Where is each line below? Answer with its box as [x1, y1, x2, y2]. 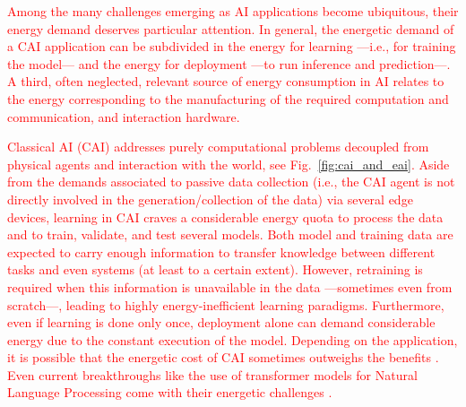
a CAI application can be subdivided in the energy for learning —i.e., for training [7, 37, 456, 56]
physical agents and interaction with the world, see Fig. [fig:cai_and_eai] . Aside [7, 154, 450, 173]
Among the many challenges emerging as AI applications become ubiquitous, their [7, 2, 459, 20]
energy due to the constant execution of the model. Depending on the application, [7, 330, 458, 349]
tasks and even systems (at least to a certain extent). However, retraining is [7, 260, 423, 279]
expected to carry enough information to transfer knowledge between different [7, 242, 436, 261]
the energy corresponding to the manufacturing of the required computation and [7, 89, 449, 108]
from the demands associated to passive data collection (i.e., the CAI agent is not [7, 172, 455, 191]
